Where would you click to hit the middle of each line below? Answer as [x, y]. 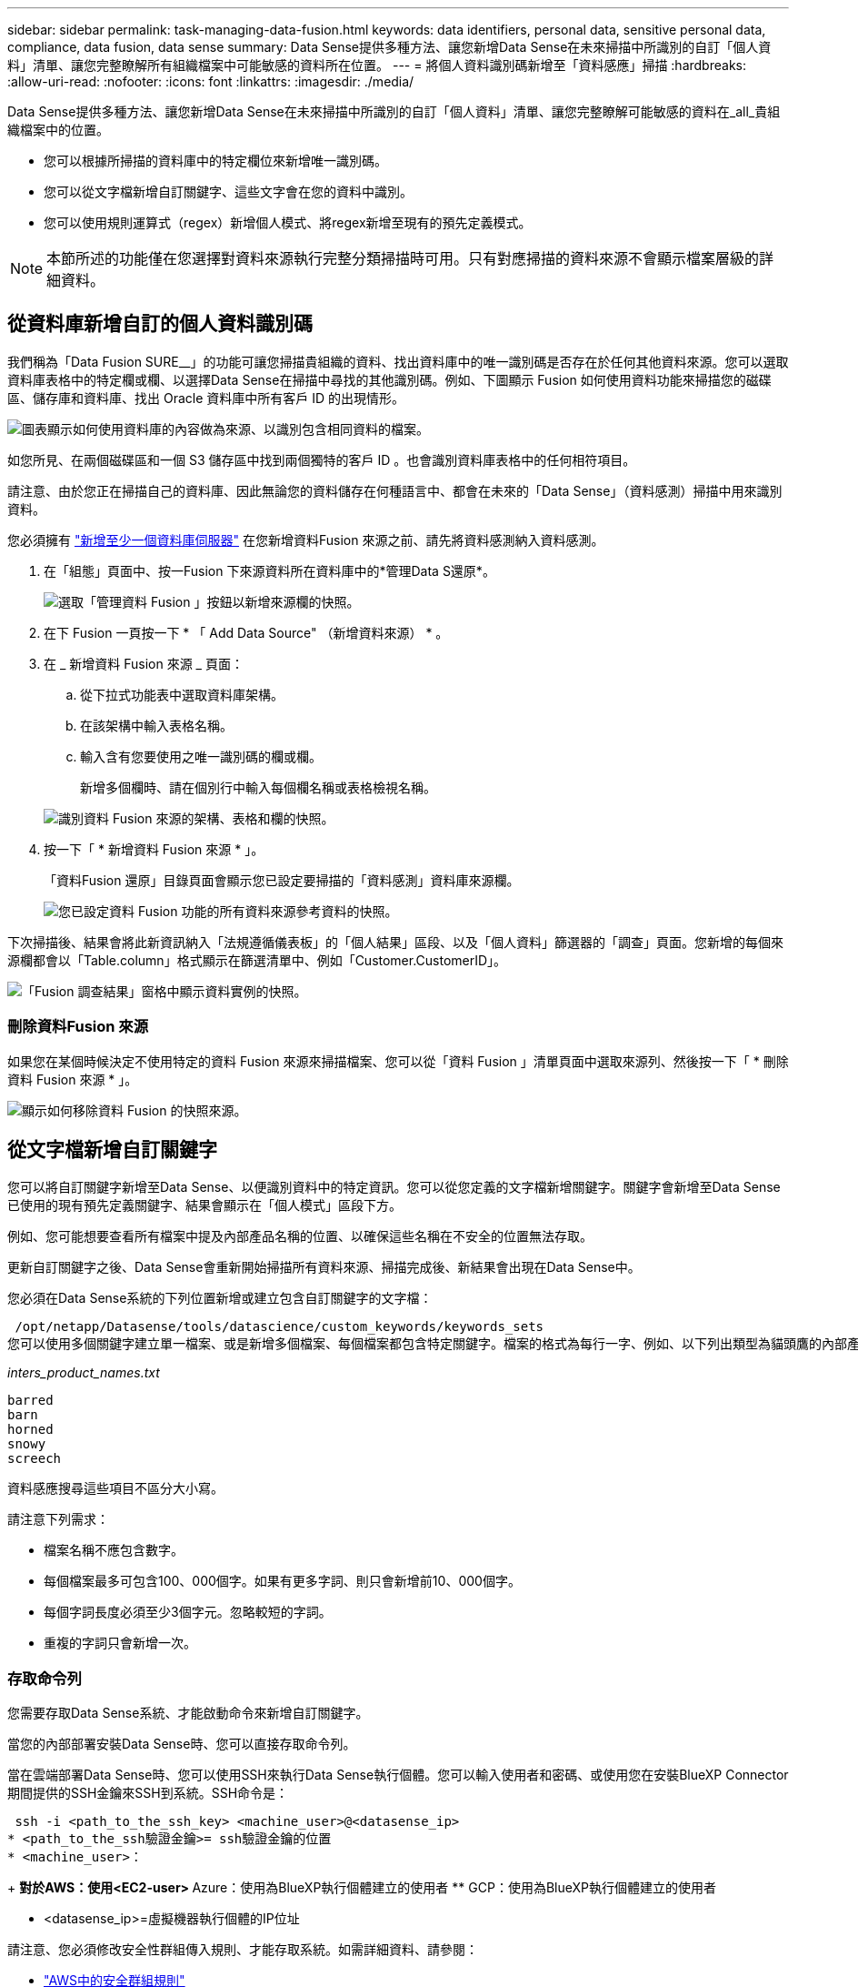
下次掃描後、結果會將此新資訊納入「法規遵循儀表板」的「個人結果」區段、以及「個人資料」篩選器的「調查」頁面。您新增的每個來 [395, 942]
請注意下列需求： [58, 1519]
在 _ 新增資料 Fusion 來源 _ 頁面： [144, 663]
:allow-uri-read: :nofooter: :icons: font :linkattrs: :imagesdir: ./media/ [211, 81]
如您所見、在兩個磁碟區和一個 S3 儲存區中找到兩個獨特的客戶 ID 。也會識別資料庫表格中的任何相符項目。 [322, 459]
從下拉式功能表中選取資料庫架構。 [182, 694]
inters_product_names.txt [84, 1373]
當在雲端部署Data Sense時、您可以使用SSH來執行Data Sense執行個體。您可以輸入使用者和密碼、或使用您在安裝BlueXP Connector [398, 1775]
